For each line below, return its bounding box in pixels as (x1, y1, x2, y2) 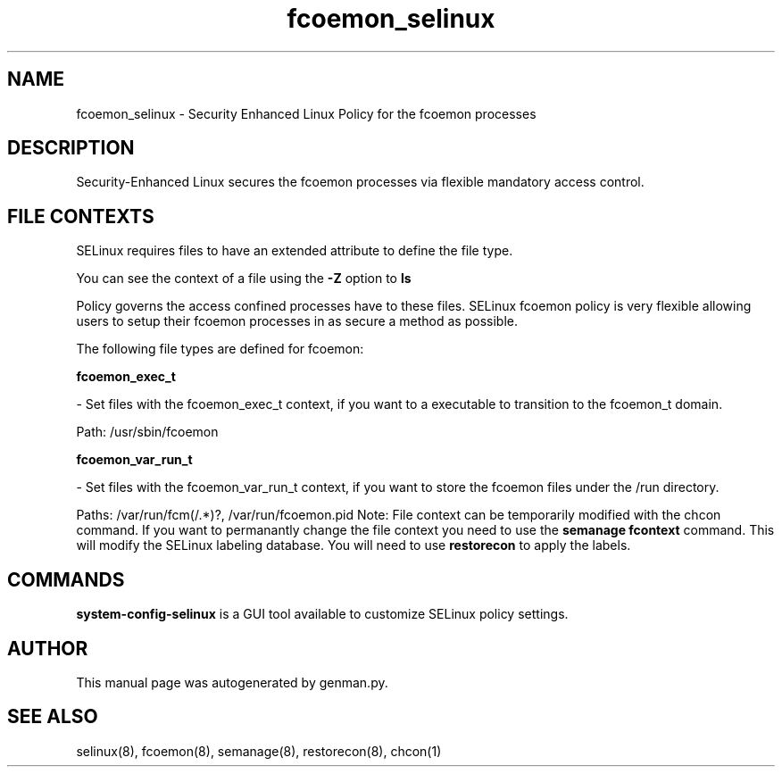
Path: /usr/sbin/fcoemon (76, 424, 219, 440)
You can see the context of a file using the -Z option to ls (76, 270, 412, 287)
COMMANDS (7, 568, 125, 591)
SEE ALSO (7, 705, 98, 728)
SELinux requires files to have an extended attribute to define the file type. (76, 243, 513, 259)
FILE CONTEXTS (7, 204, 154, 228)
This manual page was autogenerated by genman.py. (76, 674, 388, 690)
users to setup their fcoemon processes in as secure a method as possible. (76, 313, 518, 329)
